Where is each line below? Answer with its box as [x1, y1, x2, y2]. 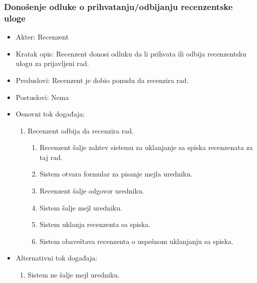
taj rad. [39, 151, 63, 162]
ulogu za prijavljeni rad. [15, 58, 89, 68]
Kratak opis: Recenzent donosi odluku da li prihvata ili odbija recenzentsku [15, 48, 247, 58]
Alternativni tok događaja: [15, 252, 97, 263]
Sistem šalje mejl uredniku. [39, 202, 122, 212]
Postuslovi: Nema [15, 91, 69, 102]
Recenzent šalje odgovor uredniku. [39, 185, 144, 196]
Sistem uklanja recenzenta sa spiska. [39, 219, 151, 229]
